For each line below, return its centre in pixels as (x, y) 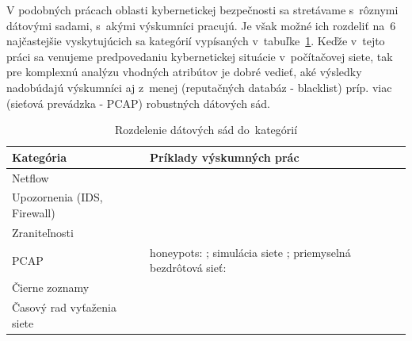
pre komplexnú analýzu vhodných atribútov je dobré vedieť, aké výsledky (184, 72)
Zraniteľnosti (43, 232)
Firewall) (34, 213)
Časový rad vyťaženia (64, 307)
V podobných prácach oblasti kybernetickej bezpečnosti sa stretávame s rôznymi (202, 10)
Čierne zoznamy (51, 287)
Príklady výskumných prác (225, 157)
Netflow (31, 177)
